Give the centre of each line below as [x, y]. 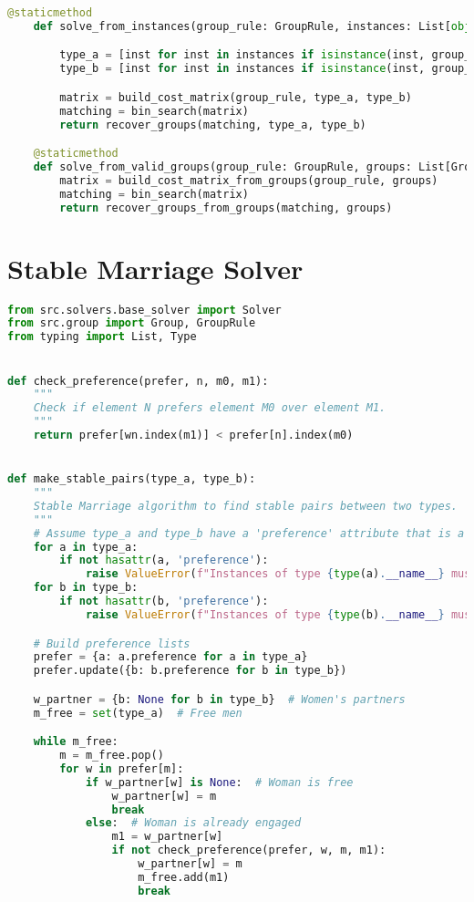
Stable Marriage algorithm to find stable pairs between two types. [245, 506]
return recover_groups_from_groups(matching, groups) [226, 207]
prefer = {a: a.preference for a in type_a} [170, 657]
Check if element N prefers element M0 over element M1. [210, 408]
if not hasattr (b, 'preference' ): [164, 601]
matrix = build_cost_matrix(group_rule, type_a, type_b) [236, 97]
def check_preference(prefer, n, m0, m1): [138, 381]
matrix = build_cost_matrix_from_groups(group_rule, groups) [249, 180]
